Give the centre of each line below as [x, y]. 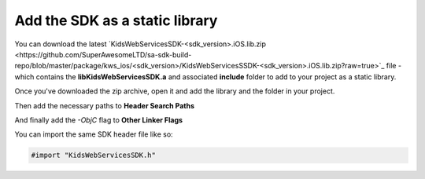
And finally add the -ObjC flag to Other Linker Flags [99, 120]
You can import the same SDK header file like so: [94, 134]
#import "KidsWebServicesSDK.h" [94, 155]
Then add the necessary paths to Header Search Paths [105, 105]
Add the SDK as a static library [116, 20]
